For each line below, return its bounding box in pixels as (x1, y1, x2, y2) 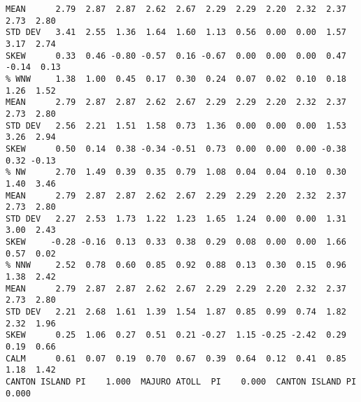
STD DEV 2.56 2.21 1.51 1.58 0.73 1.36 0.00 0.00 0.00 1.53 (6, 120, 346, 131)
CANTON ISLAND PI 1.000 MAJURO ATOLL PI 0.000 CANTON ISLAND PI (6, 377, 357, 387)
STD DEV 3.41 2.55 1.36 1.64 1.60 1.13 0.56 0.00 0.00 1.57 (6, 27, 346, 38)
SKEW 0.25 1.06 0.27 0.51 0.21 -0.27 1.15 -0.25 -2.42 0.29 (6, 330, 346, 340)
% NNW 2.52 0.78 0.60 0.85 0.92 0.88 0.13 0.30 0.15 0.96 (6, 260, 346, 271)
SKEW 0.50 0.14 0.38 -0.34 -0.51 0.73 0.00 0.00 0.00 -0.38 (6, 143, 346, 154)
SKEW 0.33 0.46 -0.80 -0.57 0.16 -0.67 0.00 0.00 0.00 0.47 (6, 50, 346, 61)
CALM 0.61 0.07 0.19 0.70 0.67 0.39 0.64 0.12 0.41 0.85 (6, 353, 346, 364)
